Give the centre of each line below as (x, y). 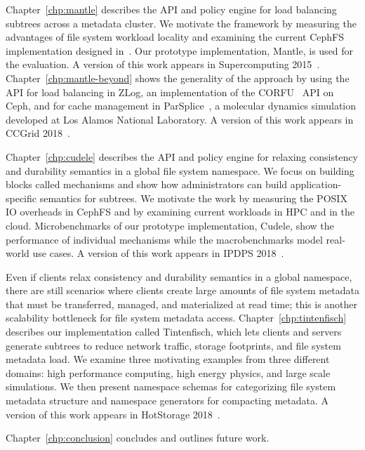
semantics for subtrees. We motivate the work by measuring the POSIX (193, 198)
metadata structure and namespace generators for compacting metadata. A (167, 401)
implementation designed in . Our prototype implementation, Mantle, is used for (180, 50)
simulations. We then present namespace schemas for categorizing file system (171, 386)
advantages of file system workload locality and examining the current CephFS (175, 37)
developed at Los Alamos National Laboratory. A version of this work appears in (180, 119)
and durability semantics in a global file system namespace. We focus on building (180, 170)
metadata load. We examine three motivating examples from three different (168, 359)
